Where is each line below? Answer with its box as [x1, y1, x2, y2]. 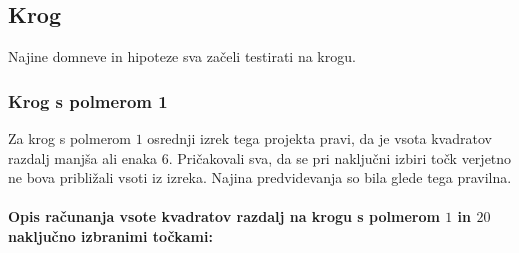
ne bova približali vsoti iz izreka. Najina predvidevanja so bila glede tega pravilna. [8, 167, 512, 188]
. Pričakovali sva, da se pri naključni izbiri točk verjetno [168, 147, 512, 168]
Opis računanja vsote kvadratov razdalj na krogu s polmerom [8, 206, 440, 227]
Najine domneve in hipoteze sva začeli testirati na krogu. [8, 46, 356, 67]
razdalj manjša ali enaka [8, 147, 158, 168]
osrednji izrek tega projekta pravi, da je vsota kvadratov [147, 128, 492, 149]
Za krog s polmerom [8, 128, 132, 149]
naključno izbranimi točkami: [8, 225, 213, 246]
